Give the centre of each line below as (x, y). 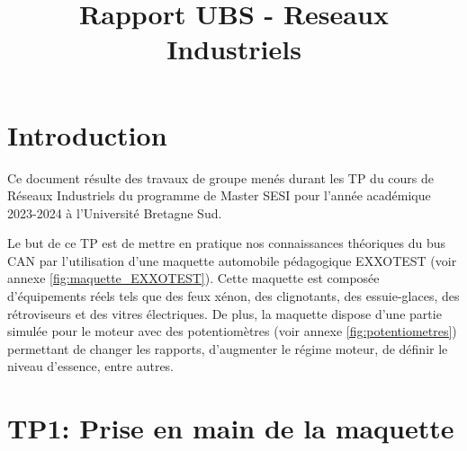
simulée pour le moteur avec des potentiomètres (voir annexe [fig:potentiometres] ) (232, 331)
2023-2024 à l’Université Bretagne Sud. (115, 212)
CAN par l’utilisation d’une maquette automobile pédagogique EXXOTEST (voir (232, 260)
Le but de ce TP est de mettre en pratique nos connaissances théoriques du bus (227, 243)
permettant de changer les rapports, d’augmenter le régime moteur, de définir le (228, 348)
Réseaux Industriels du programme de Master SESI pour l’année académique (219, 195)
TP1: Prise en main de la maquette (231, 428)
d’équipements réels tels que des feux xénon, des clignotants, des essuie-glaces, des (233, 296)
